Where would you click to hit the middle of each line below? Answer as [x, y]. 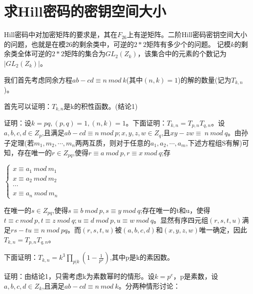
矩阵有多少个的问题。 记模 [189, 44]
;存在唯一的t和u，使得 [175, 210]
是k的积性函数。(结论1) [101, 106]
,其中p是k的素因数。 [142, 257]
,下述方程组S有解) [214, 142]
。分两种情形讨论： [149, 285]
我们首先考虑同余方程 [38, 79]
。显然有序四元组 [181, 220]
